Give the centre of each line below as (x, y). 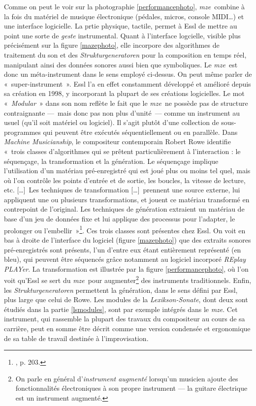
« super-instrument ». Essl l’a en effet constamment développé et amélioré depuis (128, 83)
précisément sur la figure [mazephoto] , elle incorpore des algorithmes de (112, 45)
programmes (22, 132)
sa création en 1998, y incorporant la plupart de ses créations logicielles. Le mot (124, 93)
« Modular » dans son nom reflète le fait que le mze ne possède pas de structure (126, 103)
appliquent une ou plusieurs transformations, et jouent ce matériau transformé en (127, 199)
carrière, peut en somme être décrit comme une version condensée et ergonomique (127, 328)
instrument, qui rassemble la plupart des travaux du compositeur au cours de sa (125, 319)
